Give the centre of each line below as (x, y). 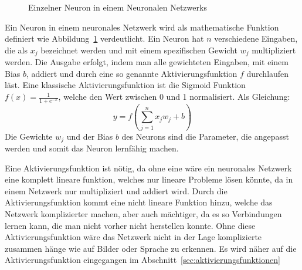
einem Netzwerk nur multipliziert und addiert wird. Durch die (116, 190)
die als (16, 50)
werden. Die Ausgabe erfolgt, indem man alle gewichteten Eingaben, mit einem (147, 62)
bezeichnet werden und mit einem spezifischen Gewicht (139, 50)
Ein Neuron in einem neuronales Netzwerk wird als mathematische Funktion (142, 27)
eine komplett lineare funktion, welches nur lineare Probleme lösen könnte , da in (149, 179)
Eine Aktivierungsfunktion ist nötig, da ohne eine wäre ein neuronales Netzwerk (148, 168)
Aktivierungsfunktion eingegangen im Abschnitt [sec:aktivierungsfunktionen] (142, 260)
